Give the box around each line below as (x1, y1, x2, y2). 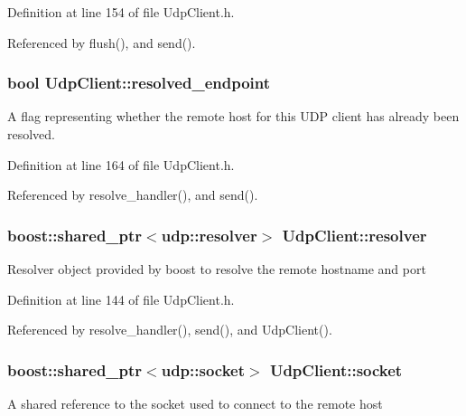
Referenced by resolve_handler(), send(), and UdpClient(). (7, 320, 332, 339)
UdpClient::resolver (282, 223, 427, 246)
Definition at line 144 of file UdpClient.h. (7, 289, 235, 308)
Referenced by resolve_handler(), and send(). (7, 185, 258, 204)
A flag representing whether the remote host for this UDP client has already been (7, 107, 460, 126)
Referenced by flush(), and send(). (7, 33, 196, 52)
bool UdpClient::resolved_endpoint (7, 71, 271, 94)
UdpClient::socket (269, 358, 403, 381)
